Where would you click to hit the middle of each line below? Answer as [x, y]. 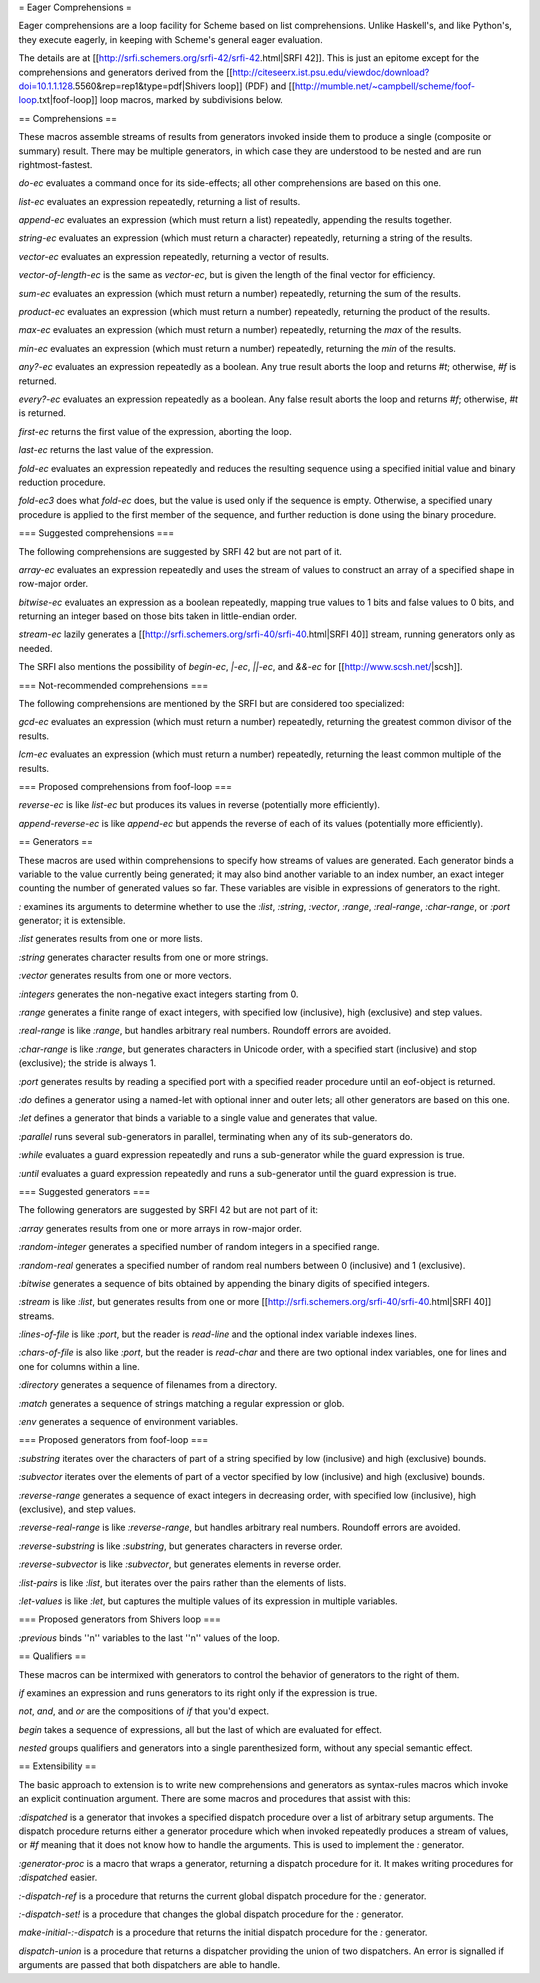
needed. [35, 648]
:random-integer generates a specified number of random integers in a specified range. [199, 1247]
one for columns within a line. [79, 1366]
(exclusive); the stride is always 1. [87, 1063]
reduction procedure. [62, 482]
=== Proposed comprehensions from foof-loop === [125, 786]
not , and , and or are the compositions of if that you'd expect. [144, 1711]
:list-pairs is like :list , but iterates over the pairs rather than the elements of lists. [182, 1582]
